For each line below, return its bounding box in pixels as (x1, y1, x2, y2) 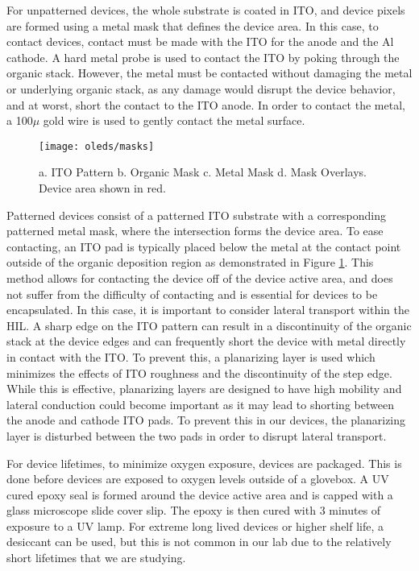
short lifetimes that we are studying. (6, 549, 186, 566)
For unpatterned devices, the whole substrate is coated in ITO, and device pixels (6, 2, 405, 18)
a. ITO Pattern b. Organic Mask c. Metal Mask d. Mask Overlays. (39, 163, 367, 180)
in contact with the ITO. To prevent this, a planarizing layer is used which (6, 348, 375, 365)
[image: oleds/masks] (39, 140, 155, 152)
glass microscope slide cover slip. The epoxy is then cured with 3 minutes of (6, 502, 381, 519)
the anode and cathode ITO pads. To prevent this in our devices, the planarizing (6, 412, 406, 428)
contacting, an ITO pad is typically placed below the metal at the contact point (6, 238, 401, 254)
